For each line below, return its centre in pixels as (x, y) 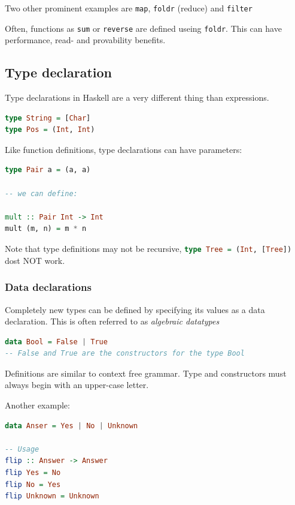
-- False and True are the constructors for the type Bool (125, 354)
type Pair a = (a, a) (48, 170)
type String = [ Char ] (48, 118)
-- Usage (22, 449)
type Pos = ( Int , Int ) (50, 130)
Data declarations (48, 287)
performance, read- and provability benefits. (85, 40)
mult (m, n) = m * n (46, 229)
